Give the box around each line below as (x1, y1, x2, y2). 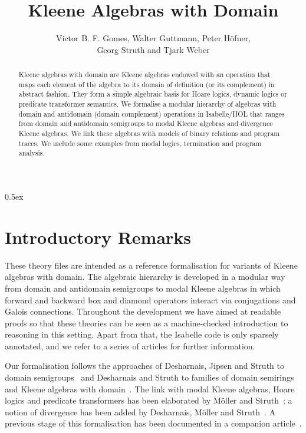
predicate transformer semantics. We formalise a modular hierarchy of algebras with (18, 99, 277, 109)
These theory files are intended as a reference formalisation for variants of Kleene (5, 259, 298, 271)
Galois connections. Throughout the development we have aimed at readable (5, 305, 281, 318)
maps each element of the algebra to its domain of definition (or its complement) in (18, 79, 275, 89)
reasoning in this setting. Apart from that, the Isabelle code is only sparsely (5, 328, 279, 341)
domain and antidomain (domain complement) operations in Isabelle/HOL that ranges (18, 108, 285, 118)
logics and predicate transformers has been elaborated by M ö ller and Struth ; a (5, 394, 292, 406)
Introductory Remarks (5, 224, 192, 249)
